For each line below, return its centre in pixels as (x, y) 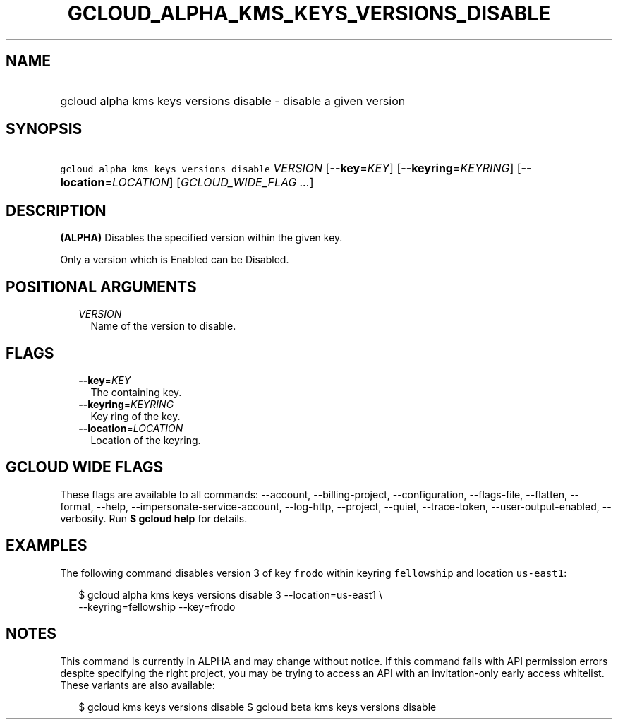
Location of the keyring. (146, 440)
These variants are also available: (138, 685)
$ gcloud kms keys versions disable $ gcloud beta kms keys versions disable (257, 707)
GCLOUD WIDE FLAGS (85, 467)
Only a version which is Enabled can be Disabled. (175, 260)
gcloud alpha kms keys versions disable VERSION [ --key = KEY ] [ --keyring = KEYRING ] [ (291, 168)
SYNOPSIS (44, 129)
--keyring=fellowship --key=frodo (157, 606)
